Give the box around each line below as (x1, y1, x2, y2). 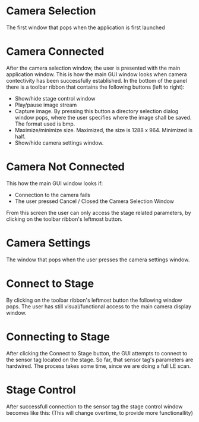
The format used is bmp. (14, 120, 75, 127)
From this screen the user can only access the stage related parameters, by (6, 209, 191, 216)
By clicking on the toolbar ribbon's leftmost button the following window (6, 296, 182, 304)
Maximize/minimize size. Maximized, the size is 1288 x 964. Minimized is (14, 126, 193, 133)
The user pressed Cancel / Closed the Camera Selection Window (14, 198, 174, 205)
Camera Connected (6, 45, 105, 58)
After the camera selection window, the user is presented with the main (6, 64, 181, 71)
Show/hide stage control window (14, 95, 96, 102)
